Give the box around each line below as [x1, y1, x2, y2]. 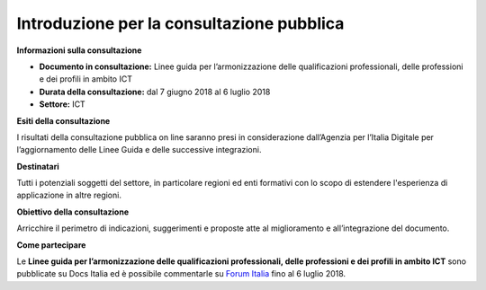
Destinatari [16, 161, 59, 171]
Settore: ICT [39, 99, 85, 110]
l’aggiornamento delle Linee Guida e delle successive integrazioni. [16, 145, 262, 155]
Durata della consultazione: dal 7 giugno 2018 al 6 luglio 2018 [39, 86, 271, 97]
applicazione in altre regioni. [16, 189, 121, 201]
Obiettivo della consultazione [16, 207, 130, 217]
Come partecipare [16, 239, 86, 250]
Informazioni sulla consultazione [16, 45, 142, 56]
